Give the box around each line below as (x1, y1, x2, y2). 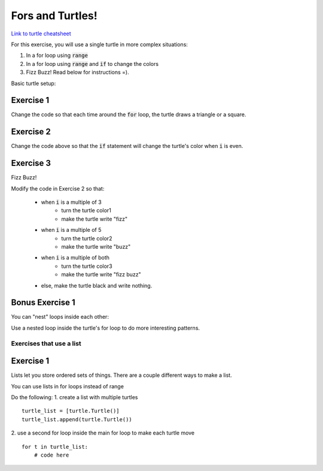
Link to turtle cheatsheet (11, 30, 71, 37)
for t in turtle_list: (22, 443, 89, 450)
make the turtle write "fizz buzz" (61, 271, 142, 278)
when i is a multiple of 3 (41, 198, 102, 206)
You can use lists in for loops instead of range (11, 382, 124, 390)
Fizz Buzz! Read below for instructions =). (26, 69, 129, 76)
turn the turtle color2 (61, 234, 112, 242)
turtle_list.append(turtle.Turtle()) (22, 416, 133, 422)
